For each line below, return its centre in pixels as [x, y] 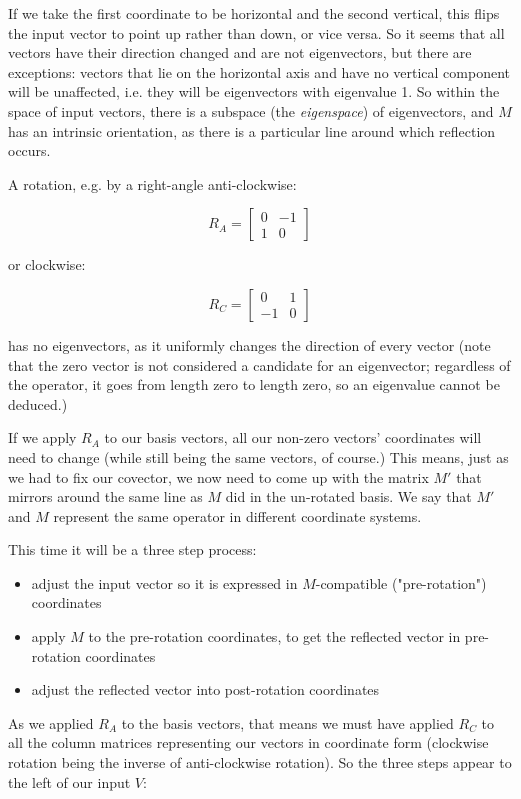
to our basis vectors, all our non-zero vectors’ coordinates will [293, 437]
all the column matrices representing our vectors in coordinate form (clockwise [248, 742]
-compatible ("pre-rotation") [401, 582]
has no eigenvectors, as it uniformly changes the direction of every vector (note [249, 344]
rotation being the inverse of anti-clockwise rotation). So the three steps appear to [260, 762]
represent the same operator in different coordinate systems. [237, 515]
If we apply [42, 437]
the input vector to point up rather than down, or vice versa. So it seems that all [256, 32]
